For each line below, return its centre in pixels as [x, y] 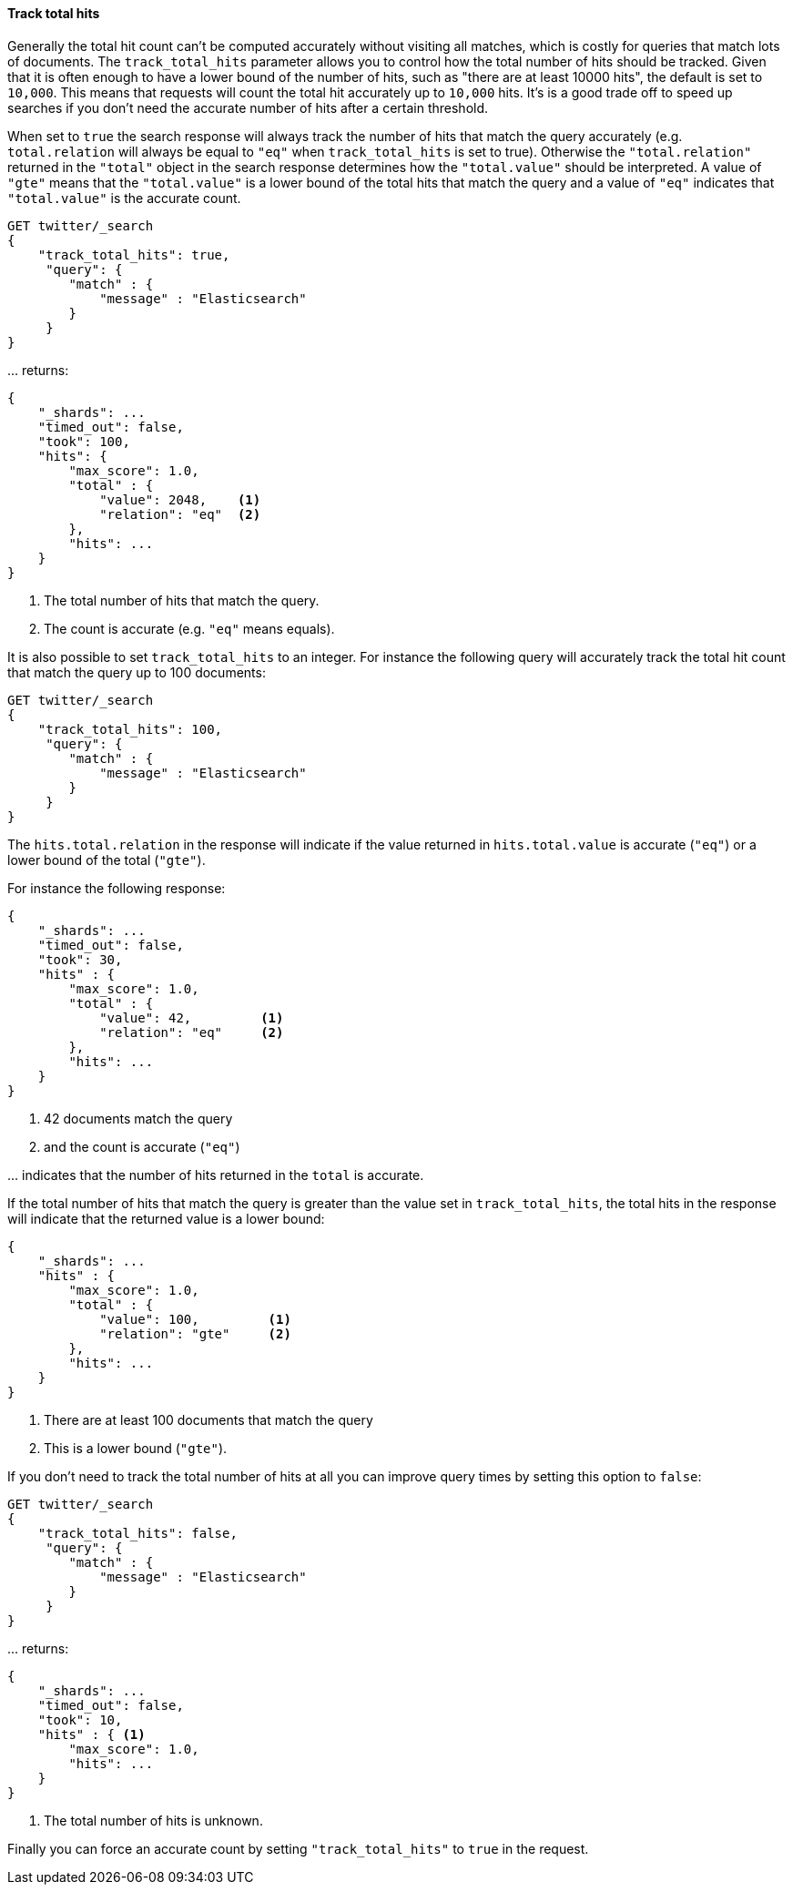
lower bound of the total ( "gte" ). [107, 860]
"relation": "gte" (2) [195, 1333]
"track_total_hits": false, [137, 1533]
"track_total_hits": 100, [130, 729]
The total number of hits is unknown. [153, 1820]
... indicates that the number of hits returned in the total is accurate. [216, 1175]
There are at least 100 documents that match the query [208, 1419]
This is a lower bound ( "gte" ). [136, 1448]
